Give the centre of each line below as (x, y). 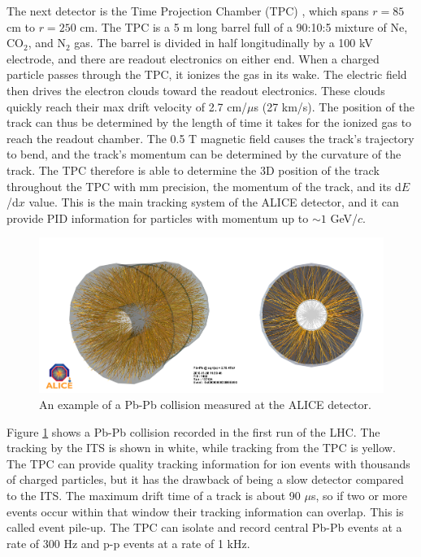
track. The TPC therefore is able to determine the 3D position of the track (193, 170)
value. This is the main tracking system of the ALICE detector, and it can (214, 202)
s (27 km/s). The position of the (334, 106)
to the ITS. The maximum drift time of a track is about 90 (154, 495)
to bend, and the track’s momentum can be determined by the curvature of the (204, 154)
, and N (47, 43)
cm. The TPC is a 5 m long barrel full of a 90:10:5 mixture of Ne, (244, 26)
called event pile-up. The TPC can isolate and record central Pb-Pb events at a (204, 527)
